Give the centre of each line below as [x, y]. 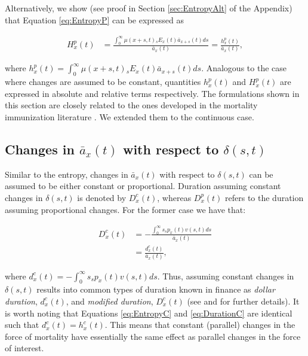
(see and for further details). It [243, 301]
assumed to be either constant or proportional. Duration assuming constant [143, 186]
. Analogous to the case [244, 68]
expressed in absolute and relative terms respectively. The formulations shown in [152, 93]
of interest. [24, 348]
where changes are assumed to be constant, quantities [103, 82]
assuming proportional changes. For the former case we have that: [125, 209]
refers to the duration [264, 197]
